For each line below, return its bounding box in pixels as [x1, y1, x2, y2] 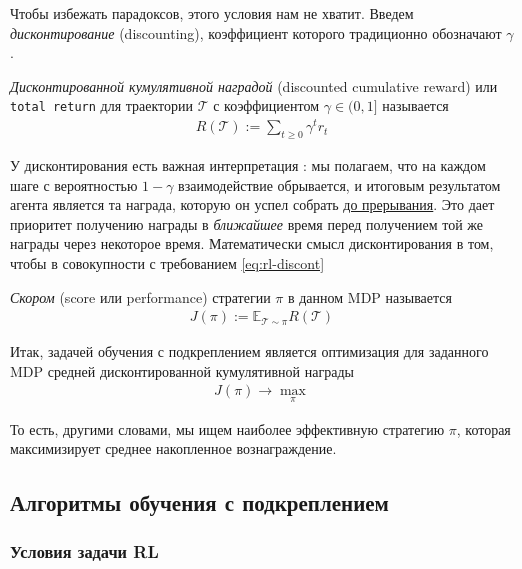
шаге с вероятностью [10, 174, 138, 195]
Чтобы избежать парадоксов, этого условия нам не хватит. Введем [10, 3, 414, 23]
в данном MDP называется [287, 286, 452, 307]
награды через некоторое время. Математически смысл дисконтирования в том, [10, 233, 494, 254]
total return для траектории [10, 95, 194, 116]
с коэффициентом [213, 95, 320, 116]
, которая [456, 418, 511, 439]
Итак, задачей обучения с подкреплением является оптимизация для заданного [10, 341, 489, 362]
